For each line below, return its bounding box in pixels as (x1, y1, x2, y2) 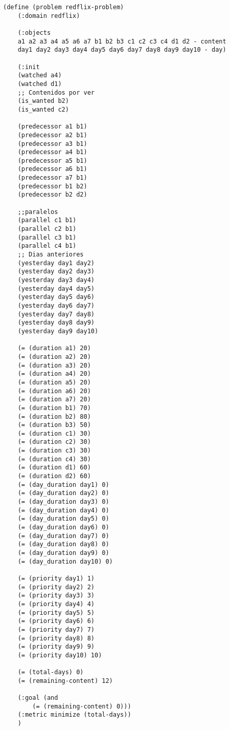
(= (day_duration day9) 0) (17, 549, 109, 556)
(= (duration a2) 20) (17, 353, 91, 360)
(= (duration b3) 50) (17, 421, 91, 429)
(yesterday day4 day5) (17, 285, 95, 292)
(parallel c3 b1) (17, 233, 77, 241)
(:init (17, 63, 40, 71)
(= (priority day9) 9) (17, 643, 95, 651)
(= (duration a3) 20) (17, 361, 91, 369)
